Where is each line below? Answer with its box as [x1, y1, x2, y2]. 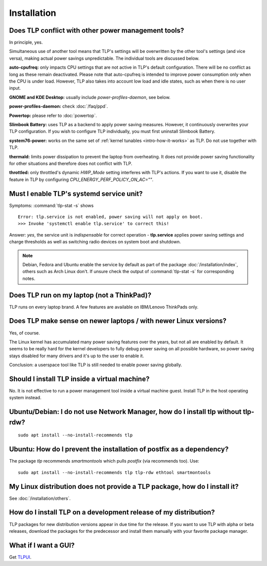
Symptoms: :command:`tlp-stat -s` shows [9, 202, 94, 208]
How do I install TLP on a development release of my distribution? [9, 508, 215, 517]
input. [9, 85, 21, 91]
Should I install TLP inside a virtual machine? [9, 375, 150, 383]
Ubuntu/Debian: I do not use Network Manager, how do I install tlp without [9, 408, 242, 416]
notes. [22, 275, 36, 282]
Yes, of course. [9, 330, 40, 336]
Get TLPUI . [9, 554, 32, 560]
